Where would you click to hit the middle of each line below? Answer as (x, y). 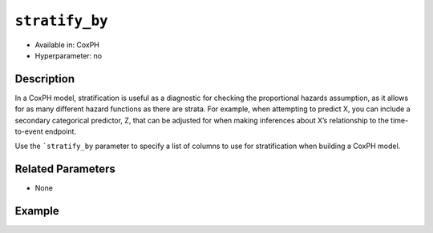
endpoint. (60, 131)
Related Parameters (65, 169)
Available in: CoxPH (67, 45)
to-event (29, 131)
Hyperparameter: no (69, 55)
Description (45, 79)
